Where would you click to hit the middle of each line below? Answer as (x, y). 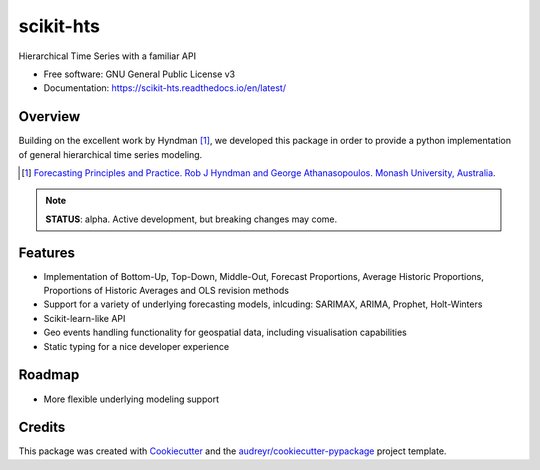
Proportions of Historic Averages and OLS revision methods (166, 291)
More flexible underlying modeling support (131, 399)
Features (46, 252)
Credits (42, 427)
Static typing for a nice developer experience (136, 346)
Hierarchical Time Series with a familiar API (107, 56)
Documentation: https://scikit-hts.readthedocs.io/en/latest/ (165, 88)
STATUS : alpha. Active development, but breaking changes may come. (191, 219)
